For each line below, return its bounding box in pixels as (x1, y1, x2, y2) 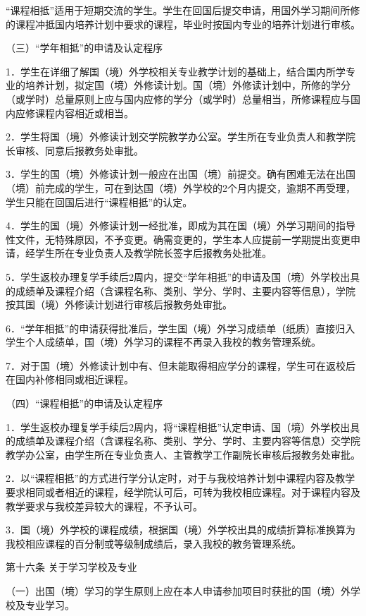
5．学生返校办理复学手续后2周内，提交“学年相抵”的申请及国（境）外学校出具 (6, 269, 360, 284)
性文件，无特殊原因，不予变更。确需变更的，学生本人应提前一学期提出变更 (6, 231, 351, 246)
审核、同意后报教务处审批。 (15, 143, 144, 157)
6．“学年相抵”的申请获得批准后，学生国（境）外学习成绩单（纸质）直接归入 (6, 320, 355, 335)
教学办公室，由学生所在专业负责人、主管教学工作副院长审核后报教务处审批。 (6, 447, 360, 461)
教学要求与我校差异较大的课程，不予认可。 (6, 498, 203, 513)
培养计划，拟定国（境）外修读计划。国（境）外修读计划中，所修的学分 (25, 78, 351, 92)
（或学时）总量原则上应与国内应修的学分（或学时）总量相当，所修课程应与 (6, 91, 351, 106)
